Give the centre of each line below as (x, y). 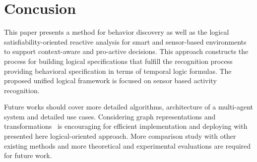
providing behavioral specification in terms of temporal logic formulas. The (118, 71)
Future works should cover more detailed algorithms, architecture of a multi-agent (128, 107)
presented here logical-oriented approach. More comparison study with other (120, 136)
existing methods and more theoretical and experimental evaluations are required (128, 145)
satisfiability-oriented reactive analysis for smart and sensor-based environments (125, 41)
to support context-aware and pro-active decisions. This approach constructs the (126, 51)
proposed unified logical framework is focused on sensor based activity (110, 81)
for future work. (28, 155)
